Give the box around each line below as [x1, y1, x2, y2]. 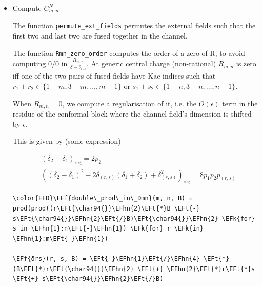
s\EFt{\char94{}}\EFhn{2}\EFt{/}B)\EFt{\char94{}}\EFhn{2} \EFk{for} [12, 215, 255, 222]
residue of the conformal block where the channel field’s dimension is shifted [12, 108, 252, 119]
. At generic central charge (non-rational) [86, 58, 216, 69]
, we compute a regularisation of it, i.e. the [62, 98, 197, 108]
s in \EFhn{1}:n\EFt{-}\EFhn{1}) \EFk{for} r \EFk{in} [12, 225, 204, 233]
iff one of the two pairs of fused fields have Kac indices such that [12, 70, 216, 81]
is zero [236, 58, 256, 69]
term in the [222, 98, 258, 108]
